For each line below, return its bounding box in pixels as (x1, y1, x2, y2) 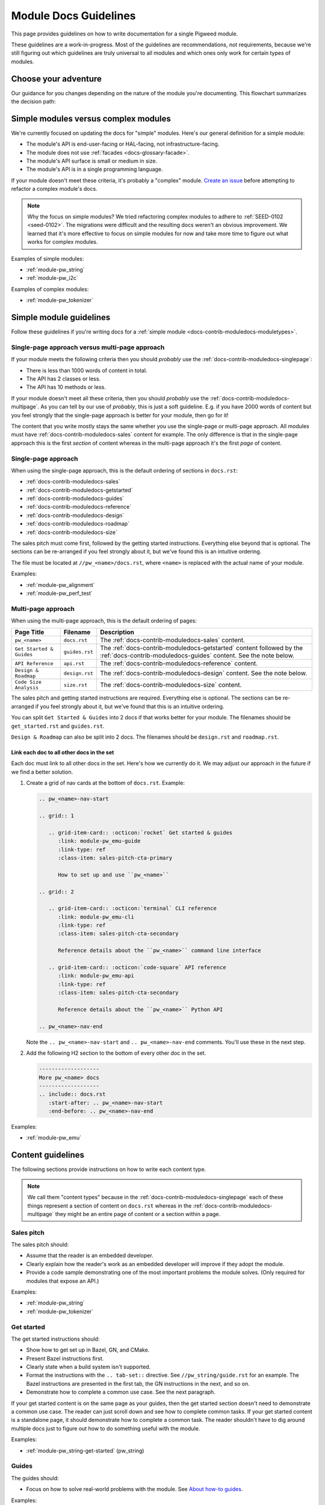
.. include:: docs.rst (39, 1091, 106, 1098)
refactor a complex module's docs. (11, 185, 97, 193)
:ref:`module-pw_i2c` (26, 275, 78, 282)
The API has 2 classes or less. (26, 375, 101, 382)
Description (100, 628, 135, 636)
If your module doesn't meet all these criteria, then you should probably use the (11, 394, 209, 402)
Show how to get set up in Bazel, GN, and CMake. (26, 1346, 150, 1354)
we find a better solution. (11, 768, 73, 775)
